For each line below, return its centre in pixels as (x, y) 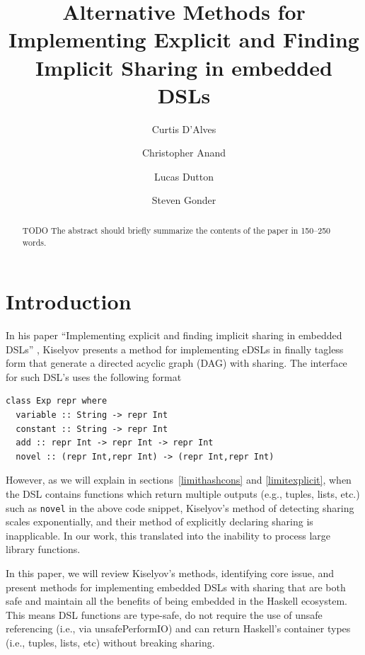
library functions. (43, 549)
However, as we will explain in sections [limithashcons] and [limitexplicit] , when (179, 480)
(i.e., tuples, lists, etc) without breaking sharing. (110, 643)
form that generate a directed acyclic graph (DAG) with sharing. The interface (176, 363)
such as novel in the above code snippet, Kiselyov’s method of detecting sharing (180, 507)
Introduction (69, 301)
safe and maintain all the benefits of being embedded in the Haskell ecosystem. (176, 601)
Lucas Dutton (184, 176)
